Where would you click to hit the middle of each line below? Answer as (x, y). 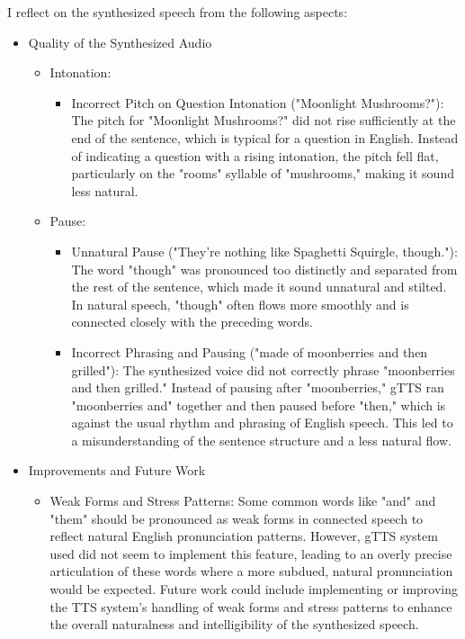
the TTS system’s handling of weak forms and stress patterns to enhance (251, 606)
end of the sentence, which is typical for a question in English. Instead (265, 137)
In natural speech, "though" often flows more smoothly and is (240, 304)
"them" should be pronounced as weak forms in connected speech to (237, 518)
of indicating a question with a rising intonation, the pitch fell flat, (255, 155)
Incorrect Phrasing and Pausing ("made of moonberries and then (250, 351)
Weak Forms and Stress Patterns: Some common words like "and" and (243, 501)
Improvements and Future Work (117, 470)
